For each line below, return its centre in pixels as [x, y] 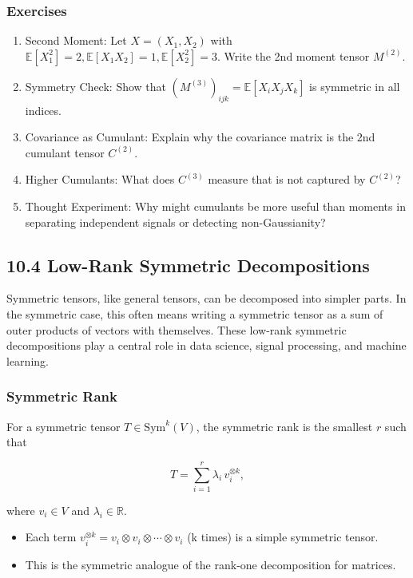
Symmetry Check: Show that [96, 86]
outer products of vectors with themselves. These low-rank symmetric [177, 329]
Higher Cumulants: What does [100, 179]
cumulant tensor [65, 152]
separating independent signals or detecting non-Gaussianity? [175, 222]
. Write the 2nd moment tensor [294, 55]
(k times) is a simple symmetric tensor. [283, 537]
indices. [43, 110]
